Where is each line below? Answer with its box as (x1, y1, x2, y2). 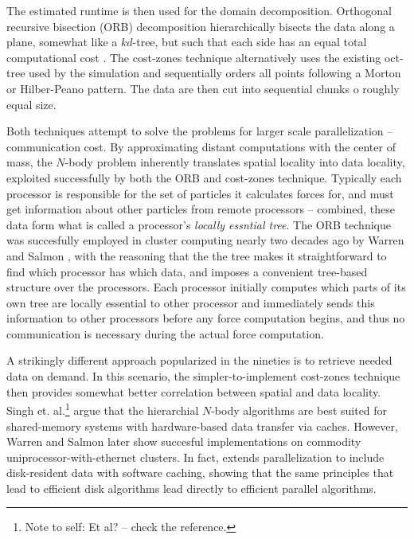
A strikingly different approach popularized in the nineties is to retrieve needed (6, 352, 393, 369)
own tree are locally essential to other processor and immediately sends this (6, 294, 375, 311)
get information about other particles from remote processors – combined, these (6, 201, 395, 217)
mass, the (6, 154, 53, 170)
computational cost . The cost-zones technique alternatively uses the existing (6, 49, 381, 65)
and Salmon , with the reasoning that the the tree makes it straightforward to (6, 247, 387, 264)
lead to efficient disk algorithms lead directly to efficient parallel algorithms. (6, 479, 377, 496)
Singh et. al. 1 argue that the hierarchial (6, 400, 199, 418)
